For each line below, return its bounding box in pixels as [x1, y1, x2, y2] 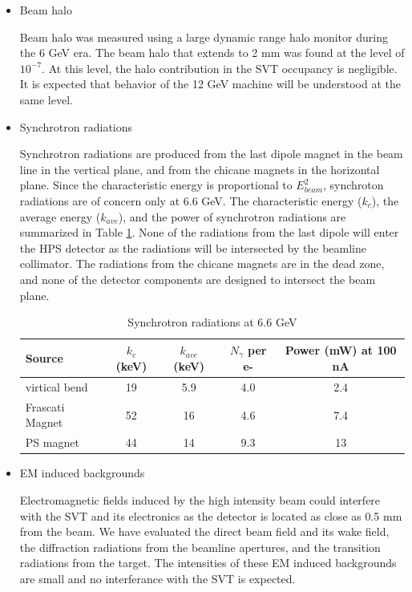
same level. [19, 91, 73, 107]
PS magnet [25, 434, 79, 451]
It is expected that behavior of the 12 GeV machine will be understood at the [19, 75, 401, 92]
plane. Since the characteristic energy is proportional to [19, 176, 293, 193]
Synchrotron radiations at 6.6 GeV [127, 314, 297, 330]
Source [25, 349, 63, 366]
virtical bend [25, 378, 88, 395]
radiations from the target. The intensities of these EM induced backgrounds [19, 554, 397, 571]
